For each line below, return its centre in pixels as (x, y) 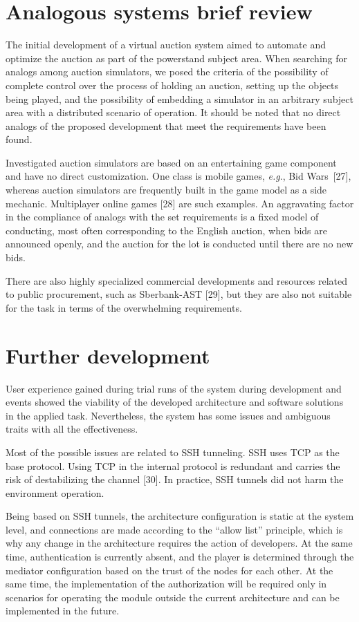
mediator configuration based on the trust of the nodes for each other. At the (169, 570)
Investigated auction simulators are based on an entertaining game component (171, 162)
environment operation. (55, 492)
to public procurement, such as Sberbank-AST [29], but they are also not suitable (179, 294)
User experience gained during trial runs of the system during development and (174, 388)
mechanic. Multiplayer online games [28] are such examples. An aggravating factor (180, 203)
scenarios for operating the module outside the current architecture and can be (173, 597)
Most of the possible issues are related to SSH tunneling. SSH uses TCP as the (173, 452)
